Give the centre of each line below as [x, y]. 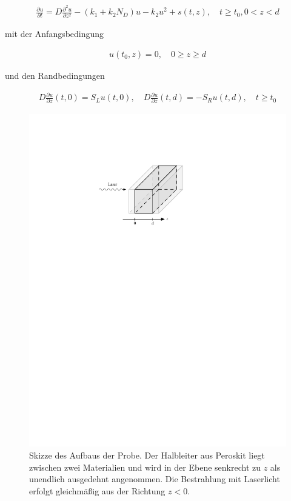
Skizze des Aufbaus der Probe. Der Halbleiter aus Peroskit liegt [147, 455]
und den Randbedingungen [55, 76]
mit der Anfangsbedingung [55, 34]
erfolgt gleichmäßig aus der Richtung [97, 490]
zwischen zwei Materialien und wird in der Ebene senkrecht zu [145, 467]
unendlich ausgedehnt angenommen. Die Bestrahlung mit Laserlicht [155, 479]
